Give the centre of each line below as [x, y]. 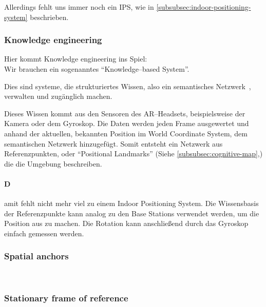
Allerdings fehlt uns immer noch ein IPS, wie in [79, 7]
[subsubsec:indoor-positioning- [204, 7]
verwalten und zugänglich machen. [58, 96]
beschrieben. [49, 17]
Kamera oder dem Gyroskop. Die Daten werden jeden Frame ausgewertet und [127, 123]
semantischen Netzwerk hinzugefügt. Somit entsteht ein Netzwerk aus [113, 143]
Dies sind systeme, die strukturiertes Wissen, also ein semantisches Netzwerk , [128, 86]
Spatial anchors [36, 256]
